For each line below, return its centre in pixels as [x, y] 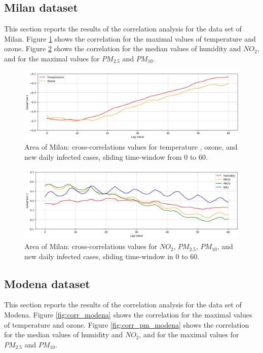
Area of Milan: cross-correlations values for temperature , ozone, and [131, 147]
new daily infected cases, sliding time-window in [99, 256]
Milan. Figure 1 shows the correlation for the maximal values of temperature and [130, 38]
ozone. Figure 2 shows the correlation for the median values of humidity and [123, 48]
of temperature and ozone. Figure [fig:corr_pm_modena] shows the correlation [127, 324]
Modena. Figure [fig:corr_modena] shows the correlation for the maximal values [128, 315]
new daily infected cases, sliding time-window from [103, 156]
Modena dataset [47, 283]
